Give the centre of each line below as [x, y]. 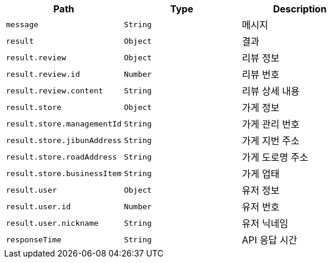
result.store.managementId [64, 124]
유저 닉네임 [265, 223]
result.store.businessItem [64, 173]
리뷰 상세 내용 [271, 91]
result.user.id [38, 206]
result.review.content [55, 90]
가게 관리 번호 [271, 124]
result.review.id [43, 74]
